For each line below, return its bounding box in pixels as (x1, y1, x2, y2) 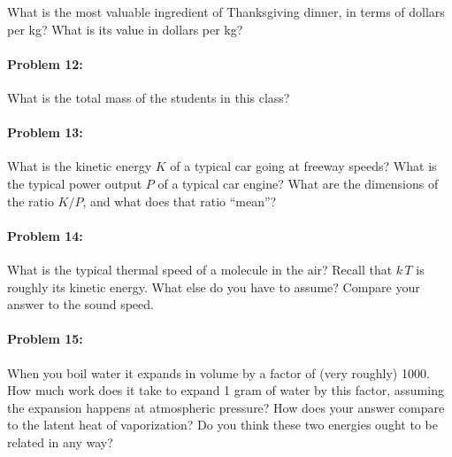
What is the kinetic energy (7, 157, 152, 175)
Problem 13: (7, 123, 83, 142)
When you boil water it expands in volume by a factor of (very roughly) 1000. (7, 363, 430, 382)
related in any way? (7, 432, 113, 451)
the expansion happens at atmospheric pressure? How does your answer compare (7, 398, 445, 416)
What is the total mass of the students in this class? (7, 88, 290, 106)
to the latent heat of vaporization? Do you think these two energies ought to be (7, 415, 438, 434)
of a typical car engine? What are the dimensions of (157, 174, 439, 192)
